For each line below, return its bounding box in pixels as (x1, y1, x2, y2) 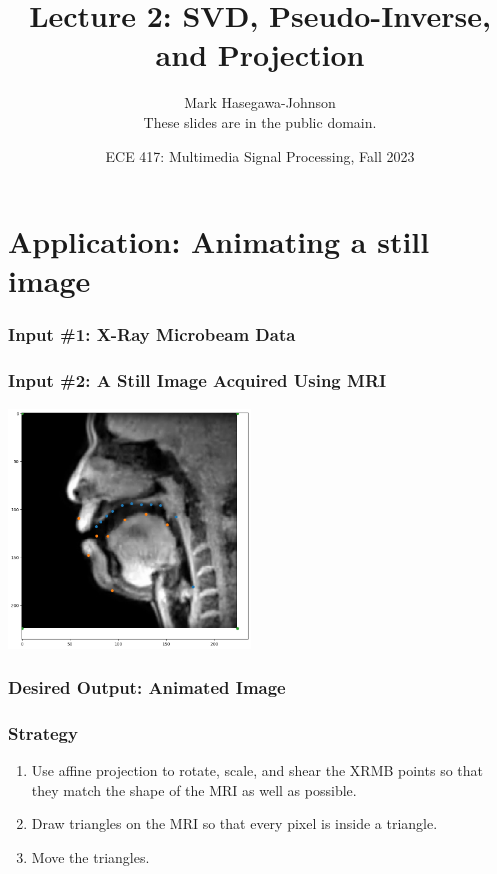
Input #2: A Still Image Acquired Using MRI (8, 368, 387, 393)
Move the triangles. (31, 846, 150, 867)
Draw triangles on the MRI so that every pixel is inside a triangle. (31, 813, 438, 834)
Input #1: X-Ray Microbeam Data (8, 322, 296, 347)
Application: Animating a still (8, 221, 430, 262)
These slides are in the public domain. (143, 111, 377, 132)
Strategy (8, 720, 78, 745)
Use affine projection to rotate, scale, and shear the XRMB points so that (31, 760, 483, 781)
